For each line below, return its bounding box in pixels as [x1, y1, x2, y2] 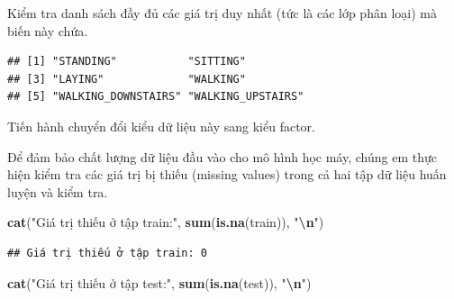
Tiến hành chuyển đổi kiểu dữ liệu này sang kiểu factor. [7, 116, 315, 135]
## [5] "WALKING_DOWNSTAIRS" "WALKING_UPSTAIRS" [7, 90, 304, 104]
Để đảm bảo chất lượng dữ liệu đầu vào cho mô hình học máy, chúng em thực [7, 147, 437, 166]
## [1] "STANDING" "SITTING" [7, 55, 246, 68]
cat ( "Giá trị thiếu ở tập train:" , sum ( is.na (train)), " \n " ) [7, 213, 324, 231]
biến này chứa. [7, 21, 88, 40]
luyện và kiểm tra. [7, 182, 108, 201]
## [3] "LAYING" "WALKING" [7, 72, 246, 86]
